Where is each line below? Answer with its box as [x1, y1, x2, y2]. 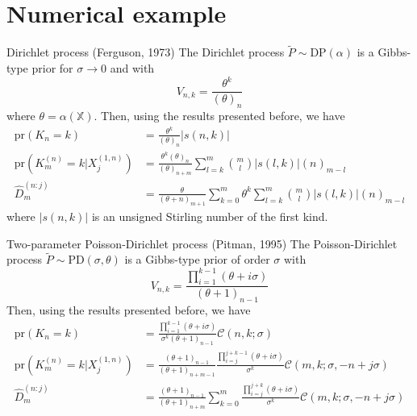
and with [110, 59, 155, 76]
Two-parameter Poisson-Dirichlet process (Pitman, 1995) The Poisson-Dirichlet [6, 235, 398, 252]
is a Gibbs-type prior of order [124, 251, 270, 268]
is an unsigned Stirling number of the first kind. [91, 208, 328, 224]
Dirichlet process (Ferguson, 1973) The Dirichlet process [6, 44, 285, 60]
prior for [31, 59, 73, 76]
